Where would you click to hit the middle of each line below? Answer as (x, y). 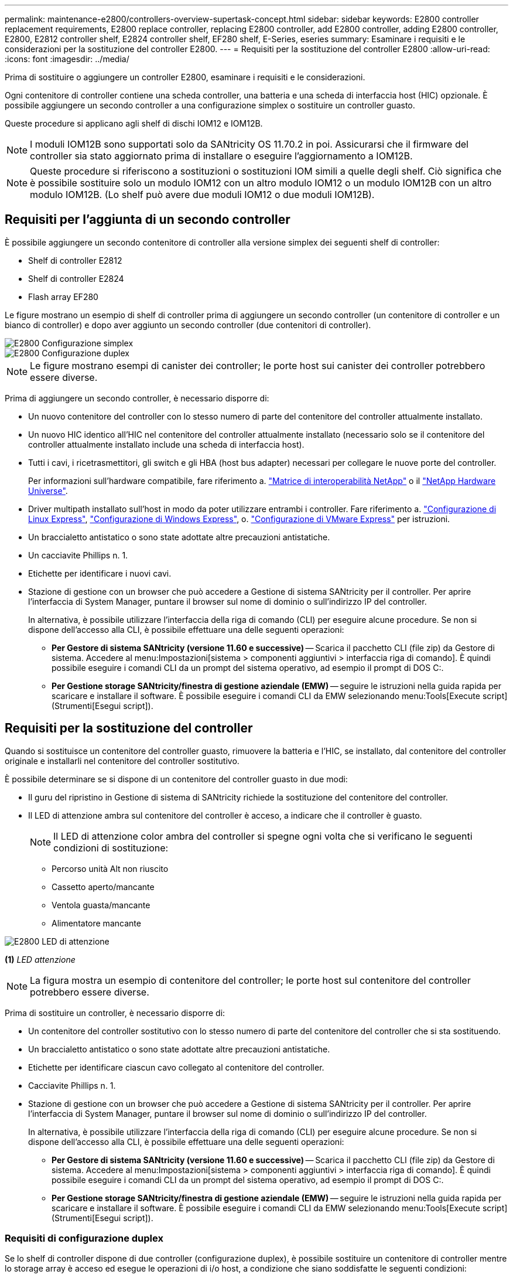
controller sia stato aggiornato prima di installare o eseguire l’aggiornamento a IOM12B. (221, 156)
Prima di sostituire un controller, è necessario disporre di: (115, 1013)
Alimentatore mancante (96, 923)
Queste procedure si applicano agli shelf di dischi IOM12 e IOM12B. (134, 123)
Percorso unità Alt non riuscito (110, 868)
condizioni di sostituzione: (111, 848)
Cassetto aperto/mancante (103, 887)
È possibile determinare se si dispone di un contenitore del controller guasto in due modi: (176, 779)
